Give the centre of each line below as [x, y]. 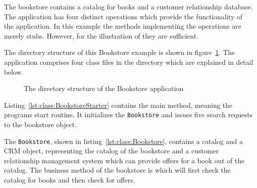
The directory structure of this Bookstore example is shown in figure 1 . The [120, 52]
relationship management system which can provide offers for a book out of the [124, 160]
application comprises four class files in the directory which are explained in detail [129, 62]
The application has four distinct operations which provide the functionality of [123, 16]
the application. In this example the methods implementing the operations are [123, 26]
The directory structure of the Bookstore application [104, 88]
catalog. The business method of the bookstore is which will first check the [117, 170]
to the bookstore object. [40, 124]
